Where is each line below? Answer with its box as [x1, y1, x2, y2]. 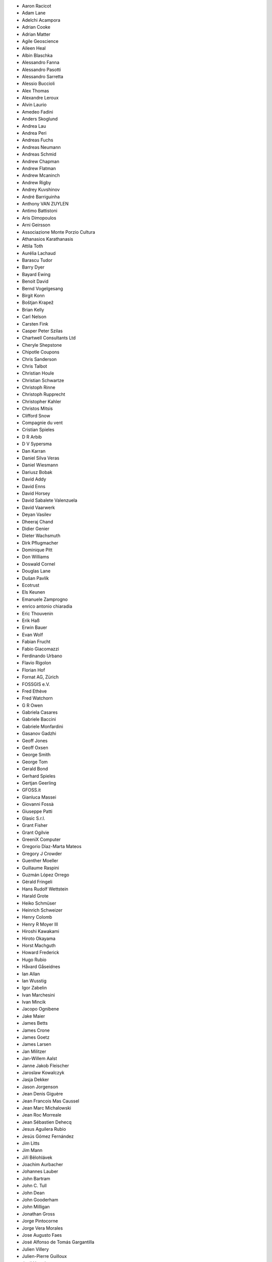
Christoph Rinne [22, 384, 55, 391]
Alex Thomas [22, 87, 49, 93]
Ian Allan [22, 971, 40, 977]
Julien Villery [22, 1246, 49, 1252]
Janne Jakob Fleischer [22, 1063, 69, 1069]
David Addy [22, 476, 46, 482]
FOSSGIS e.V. [22, 681, 50, 687]
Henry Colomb [22, 914, 52, 920]
